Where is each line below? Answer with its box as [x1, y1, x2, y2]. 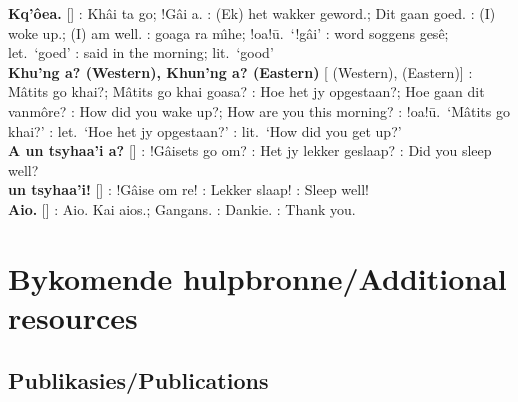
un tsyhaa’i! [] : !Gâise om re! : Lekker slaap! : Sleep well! [8, 179, 369, 200]
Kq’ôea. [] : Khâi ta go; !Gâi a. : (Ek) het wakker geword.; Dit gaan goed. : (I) [8, 3, 496, 23]
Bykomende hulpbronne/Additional [8, 257, 507, 298]
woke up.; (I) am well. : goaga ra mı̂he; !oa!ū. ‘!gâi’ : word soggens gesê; [8, 22, 449, 43]
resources [8, 296, 138, 337]
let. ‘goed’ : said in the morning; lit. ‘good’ [8, 42, 274, 63]
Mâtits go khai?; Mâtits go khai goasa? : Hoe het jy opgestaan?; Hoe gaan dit [8, 81, 485, 102]
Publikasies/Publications [8, 365, 269, 396]
